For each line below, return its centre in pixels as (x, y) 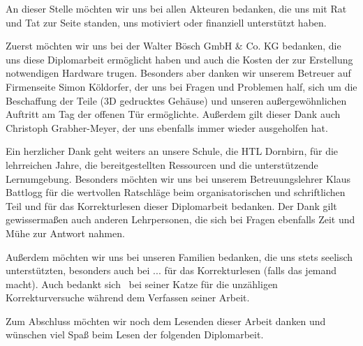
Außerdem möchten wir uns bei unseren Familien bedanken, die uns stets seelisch (179, 256)
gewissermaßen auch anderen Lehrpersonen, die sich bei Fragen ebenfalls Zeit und (180, 219)
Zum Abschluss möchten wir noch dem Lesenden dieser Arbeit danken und (166, 321)
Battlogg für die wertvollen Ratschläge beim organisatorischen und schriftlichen (176, 192)
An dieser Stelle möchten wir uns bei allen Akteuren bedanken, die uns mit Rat (176, 8)
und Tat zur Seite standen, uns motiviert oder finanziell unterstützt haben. (166, 22)
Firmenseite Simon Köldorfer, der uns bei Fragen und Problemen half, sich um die (181, 86)
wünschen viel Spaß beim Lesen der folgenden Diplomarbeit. (135, 334)
